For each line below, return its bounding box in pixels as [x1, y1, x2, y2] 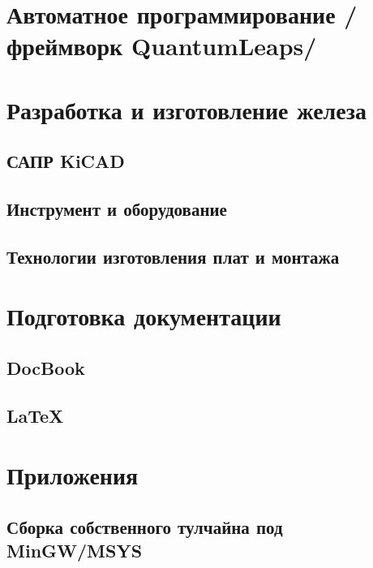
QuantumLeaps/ [131, 29, 317, 62]
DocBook [6, 355, 85, 381]
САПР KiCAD [6, 148, 125, 174]
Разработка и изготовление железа [6, 93, 367, 126]
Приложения [6, 458, 139, 492]
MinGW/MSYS [6, 538, 143, 563]
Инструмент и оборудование [6, 196, 227, 222]
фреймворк [6, 29, 123, 62]
